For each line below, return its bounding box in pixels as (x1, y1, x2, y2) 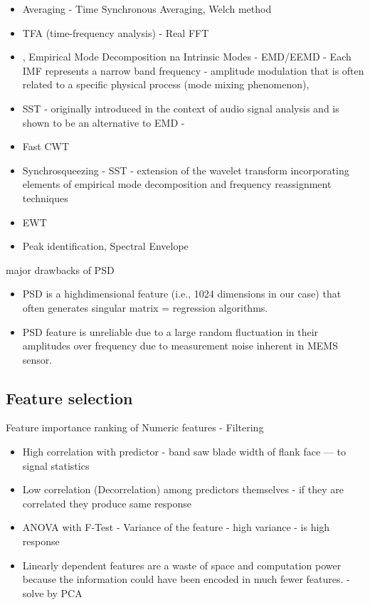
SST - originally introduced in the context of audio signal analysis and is (22, 100, 339, 115)
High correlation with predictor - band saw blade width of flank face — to (22, 444, 346, 459)
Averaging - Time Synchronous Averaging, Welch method (22, 1, 272, 16)
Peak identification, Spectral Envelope (22, 238, 189, 253)
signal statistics (22, 458, 90, 473)
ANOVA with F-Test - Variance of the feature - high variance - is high (22, 520, 330, 535)
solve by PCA (22, 585, 83, 600)
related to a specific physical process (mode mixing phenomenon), (22, 77, 310, 92)
